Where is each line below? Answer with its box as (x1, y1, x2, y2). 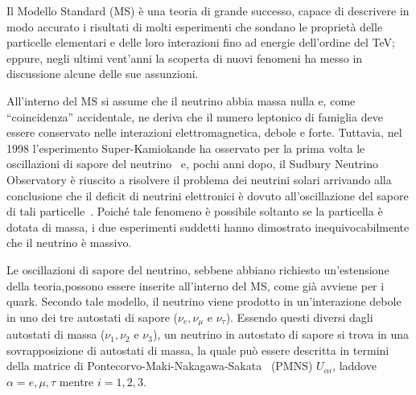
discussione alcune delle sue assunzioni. (6, 65, 199, 82)
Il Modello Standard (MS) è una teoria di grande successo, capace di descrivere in (6, 2, 410, 19)
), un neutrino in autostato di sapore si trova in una (152, 326, 410, 343)
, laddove (332, 357, 377, 374)
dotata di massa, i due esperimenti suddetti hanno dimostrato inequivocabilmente (6, 218, 410, 235)
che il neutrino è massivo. (6, 234, 132, 251)
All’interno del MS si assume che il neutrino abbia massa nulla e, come (6, 92, 356, 109)
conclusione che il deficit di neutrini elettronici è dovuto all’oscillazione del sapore (6, 187, 409, 204)
